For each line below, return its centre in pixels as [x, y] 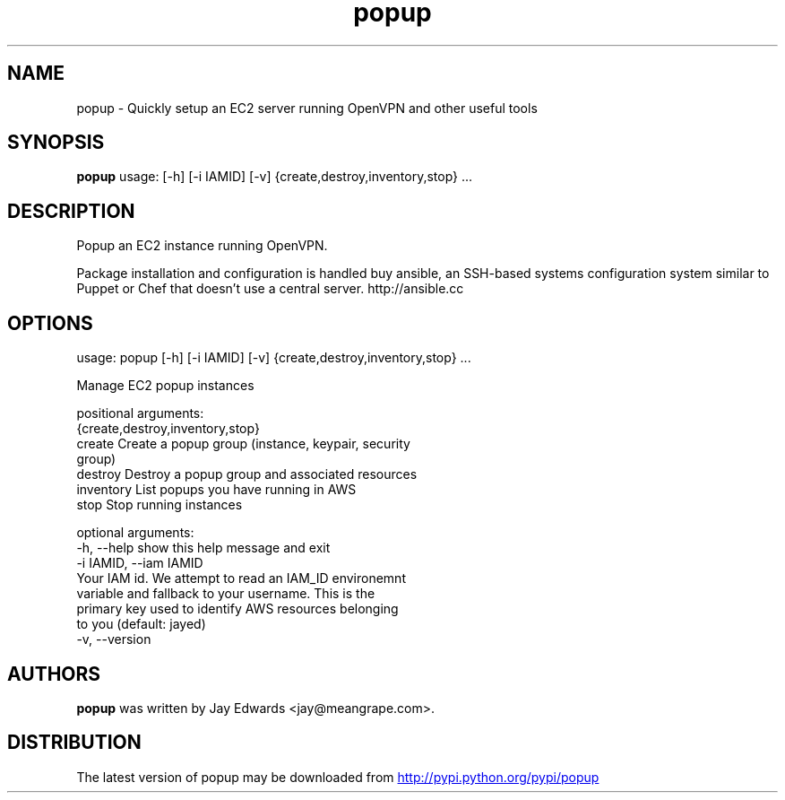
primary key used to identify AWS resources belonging [237, 609]
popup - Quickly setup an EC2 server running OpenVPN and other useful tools [307, 108]
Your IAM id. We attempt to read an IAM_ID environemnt [241, 578]
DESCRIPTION [71, 211]
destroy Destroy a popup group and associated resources [247, 474]
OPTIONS [50, 323]
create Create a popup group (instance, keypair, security [243, 444]
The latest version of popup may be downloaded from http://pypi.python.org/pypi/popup [338, 777]
